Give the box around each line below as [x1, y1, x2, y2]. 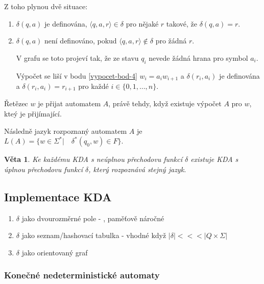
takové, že [166, 18, 198, 29]
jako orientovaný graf [21, 247, 88, 257]
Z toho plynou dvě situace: [4, 1, 88, 11]
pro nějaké [126, 18, 159, 29]
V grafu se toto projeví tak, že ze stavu [16, 52, 139, 63]
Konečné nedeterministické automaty [4, 269, 160, 281]
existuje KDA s [190, 154, 238, 164]
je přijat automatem [38, 98, 101, 109]
